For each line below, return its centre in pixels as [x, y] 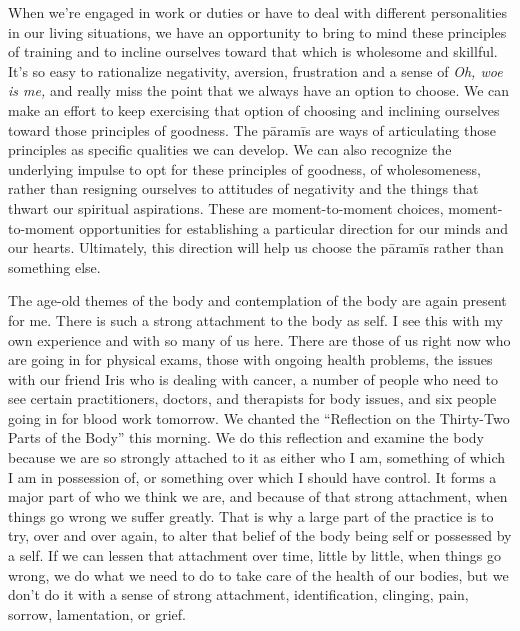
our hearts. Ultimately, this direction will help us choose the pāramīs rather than [256, 247]
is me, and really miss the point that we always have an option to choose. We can [259, 90]
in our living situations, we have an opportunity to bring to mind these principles [257, 31]
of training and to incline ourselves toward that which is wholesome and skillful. [253, 51]
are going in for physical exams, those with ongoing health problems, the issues [250, 359]
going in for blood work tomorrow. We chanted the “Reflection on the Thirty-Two [259, 417]
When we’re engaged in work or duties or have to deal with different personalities [257, 12]
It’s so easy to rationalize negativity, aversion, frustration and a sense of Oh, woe [255, 70]
